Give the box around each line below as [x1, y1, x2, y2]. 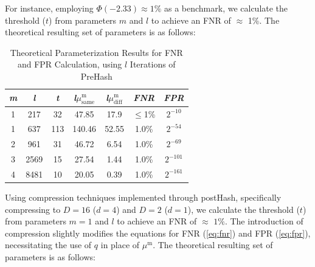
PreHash [80, 69, 112, 82]
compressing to [5, 203, 61, 215]
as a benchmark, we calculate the [164, 2, 288, 14]
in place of [100, 238, 140, 251]
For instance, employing [5, 2, 94, 14]
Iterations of [130, 58, 176, 71]
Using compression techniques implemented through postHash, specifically [5, 191, 282, 204]
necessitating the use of [5, 238, 92, 251]
